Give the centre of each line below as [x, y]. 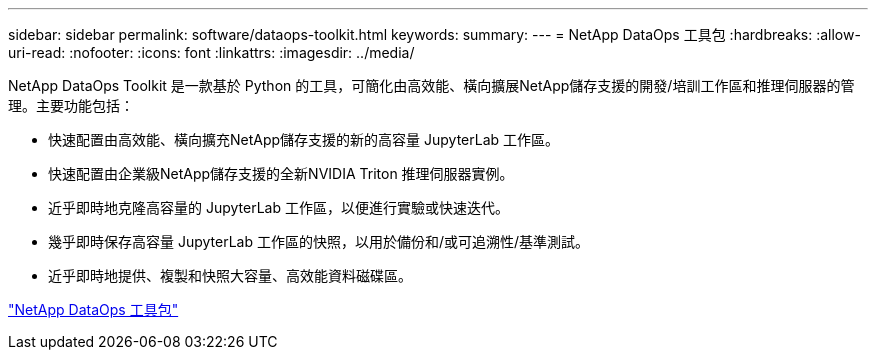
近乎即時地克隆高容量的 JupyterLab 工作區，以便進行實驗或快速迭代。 [278, 207]
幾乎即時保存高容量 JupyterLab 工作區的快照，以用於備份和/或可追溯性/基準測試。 [319, 241]
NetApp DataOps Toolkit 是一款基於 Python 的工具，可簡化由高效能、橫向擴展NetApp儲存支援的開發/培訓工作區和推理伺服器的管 [431, 85]
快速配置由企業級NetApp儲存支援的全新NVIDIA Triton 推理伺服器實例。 [281, 173]
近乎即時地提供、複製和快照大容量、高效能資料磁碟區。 [230, 275]
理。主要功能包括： [71, 105]
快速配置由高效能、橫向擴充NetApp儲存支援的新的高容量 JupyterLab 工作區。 [304, 139]
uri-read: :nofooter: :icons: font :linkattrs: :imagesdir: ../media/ [211, 52]
